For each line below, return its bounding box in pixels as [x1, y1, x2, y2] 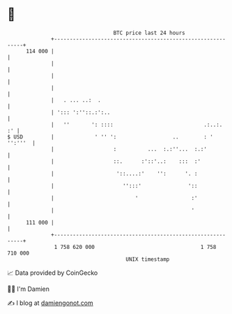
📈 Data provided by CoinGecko [7, 269, 98, 277]
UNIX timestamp [125, 255, 170, 263]
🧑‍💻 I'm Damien [7, 285, 50, 293]
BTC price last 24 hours [113, 29, 186, 36]
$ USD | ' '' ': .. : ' [7, 133, 214, 141]
